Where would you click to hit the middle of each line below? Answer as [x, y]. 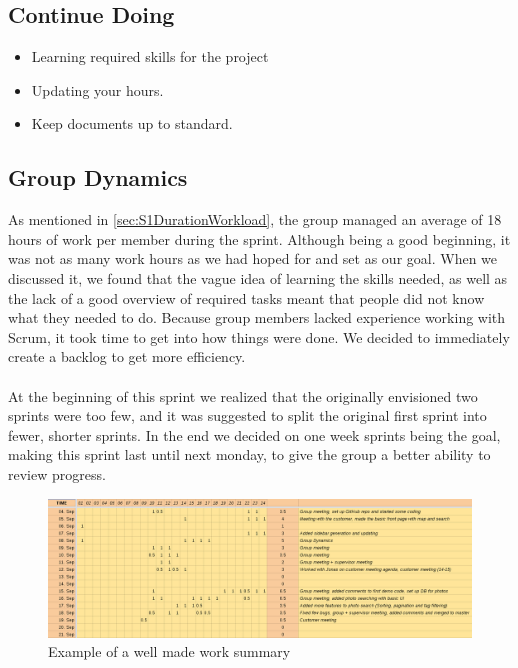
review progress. [57, 473]
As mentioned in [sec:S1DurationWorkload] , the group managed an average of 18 [255, 219]
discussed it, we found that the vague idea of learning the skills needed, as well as [258, 277]
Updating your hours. [97, 89]
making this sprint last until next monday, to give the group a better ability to [249, 454]
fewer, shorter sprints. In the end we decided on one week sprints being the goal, [254, 434]
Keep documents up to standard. [132, 123]
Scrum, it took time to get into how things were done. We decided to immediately [259, 336]
